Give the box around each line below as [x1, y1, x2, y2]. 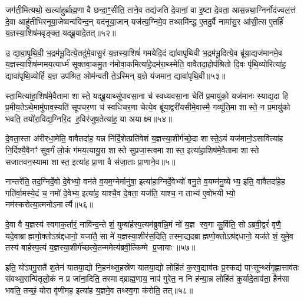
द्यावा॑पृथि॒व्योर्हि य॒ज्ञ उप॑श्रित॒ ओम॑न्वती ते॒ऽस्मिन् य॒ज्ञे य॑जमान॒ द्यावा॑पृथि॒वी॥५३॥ [5, 69, 226, 81]
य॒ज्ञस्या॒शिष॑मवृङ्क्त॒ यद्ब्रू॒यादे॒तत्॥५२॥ [5, 27, 116, 39]
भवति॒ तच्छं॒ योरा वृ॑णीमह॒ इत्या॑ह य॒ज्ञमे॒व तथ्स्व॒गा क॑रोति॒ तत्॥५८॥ [5, 283, 193, 296]
